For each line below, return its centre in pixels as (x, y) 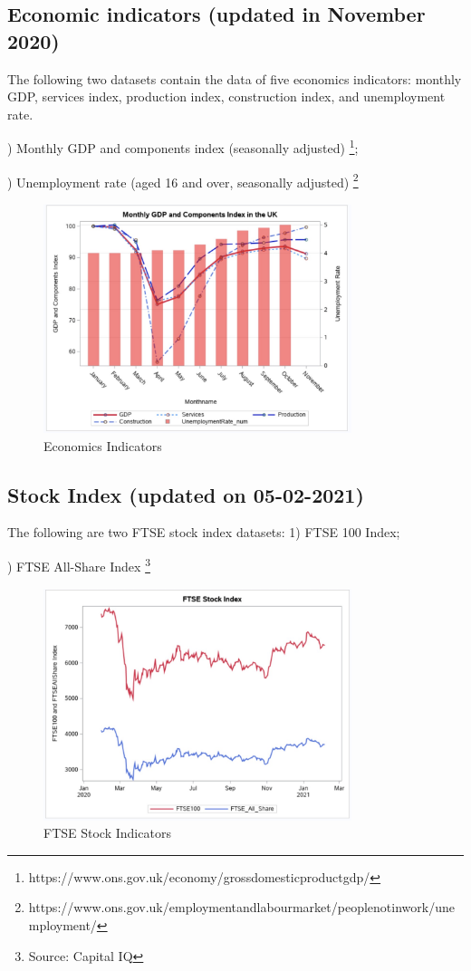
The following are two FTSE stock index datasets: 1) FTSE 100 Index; (204, 532)
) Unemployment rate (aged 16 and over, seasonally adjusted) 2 (183, 180)
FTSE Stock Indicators (107, 833)
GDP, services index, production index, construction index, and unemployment (226, 96)
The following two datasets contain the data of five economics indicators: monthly (235, 78)
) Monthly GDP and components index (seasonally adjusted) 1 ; (183, 147)
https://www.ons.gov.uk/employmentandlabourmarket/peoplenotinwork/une (241, 907)
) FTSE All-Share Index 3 (79, 564)
